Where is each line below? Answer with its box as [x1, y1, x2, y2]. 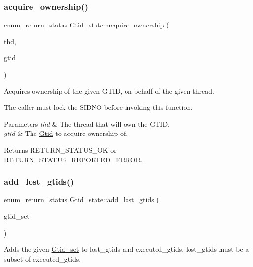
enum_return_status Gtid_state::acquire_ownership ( [4, 20, 169, 30]
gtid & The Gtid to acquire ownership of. [4, 128, 128, 138]
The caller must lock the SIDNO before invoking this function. [4, 102, 193, 112]
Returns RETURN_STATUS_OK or [4, 144, 117, 155]
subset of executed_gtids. [4, 253, 81, 264]
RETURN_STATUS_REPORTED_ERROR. [4, 154, 143, 164]
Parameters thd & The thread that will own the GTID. [4, 118, 170, 129]
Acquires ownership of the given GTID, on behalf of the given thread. [4, 85, 214, 96]
